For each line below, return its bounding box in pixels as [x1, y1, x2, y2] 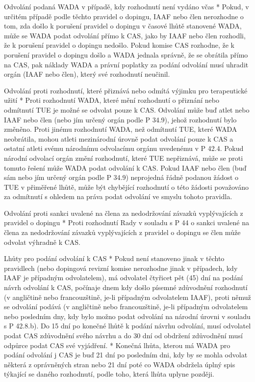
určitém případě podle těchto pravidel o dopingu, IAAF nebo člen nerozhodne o [4, 11, 244, 21]
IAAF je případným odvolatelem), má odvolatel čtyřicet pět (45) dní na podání [4, 272, 243, 283]
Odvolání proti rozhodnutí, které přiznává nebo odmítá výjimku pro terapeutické [4, 85, 248, 95]
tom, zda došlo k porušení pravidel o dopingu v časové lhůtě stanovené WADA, [4, 21, 242, 31]
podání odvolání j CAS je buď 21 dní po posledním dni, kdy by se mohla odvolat [4, 350, 248, 360]
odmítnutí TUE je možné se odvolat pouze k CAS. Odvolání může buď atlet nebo [4, 104, 250, 115]
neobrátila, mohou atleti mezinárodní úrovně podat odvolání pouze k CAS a [4, 133, 233, 144]
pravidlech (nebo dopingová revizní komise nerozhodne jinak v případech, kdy [4, 263, 238, 273]
